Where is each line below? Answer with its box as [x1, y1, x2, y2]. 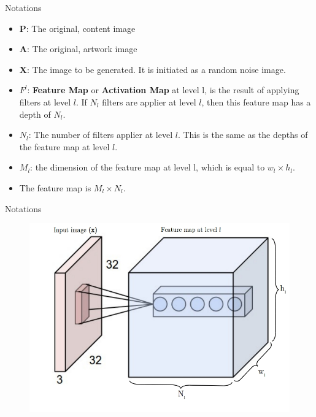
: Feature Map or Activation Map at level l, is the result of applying [27, 83, 299, 96]
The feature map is [19, 181, 91, 194]
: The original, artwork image [26, 42, 137, 55]
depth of [19, 107, 51, 120]
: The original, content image [26, 21, 136, 34]
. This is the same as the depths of [177, 128, 308, 141]
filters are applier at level [102, 95, 196, 108]
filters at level [19, 95, 71, 108]
